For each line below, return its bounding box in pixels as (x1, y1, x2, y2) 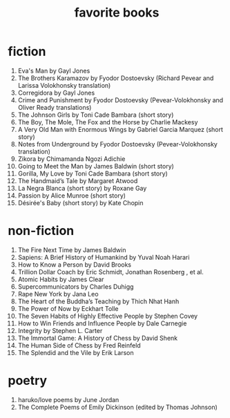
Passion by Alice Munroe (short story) (17, 191, 126, 200)
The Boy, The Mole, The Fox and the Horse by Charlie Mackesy (17, 117, 198, 126)
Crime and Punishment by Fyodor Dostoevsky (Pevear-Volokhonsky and (17, 95, 224, 104)
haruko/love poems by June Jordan (17, 395, 119, 403)
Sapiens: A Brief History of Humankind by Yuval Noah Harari (17, 253, 190, 261)
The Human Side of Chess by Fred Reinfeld (17, 341, 141, 350)
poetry (8, 373, 48, 388)
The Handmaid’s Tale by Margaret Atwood (17, 176, 138, 184)
